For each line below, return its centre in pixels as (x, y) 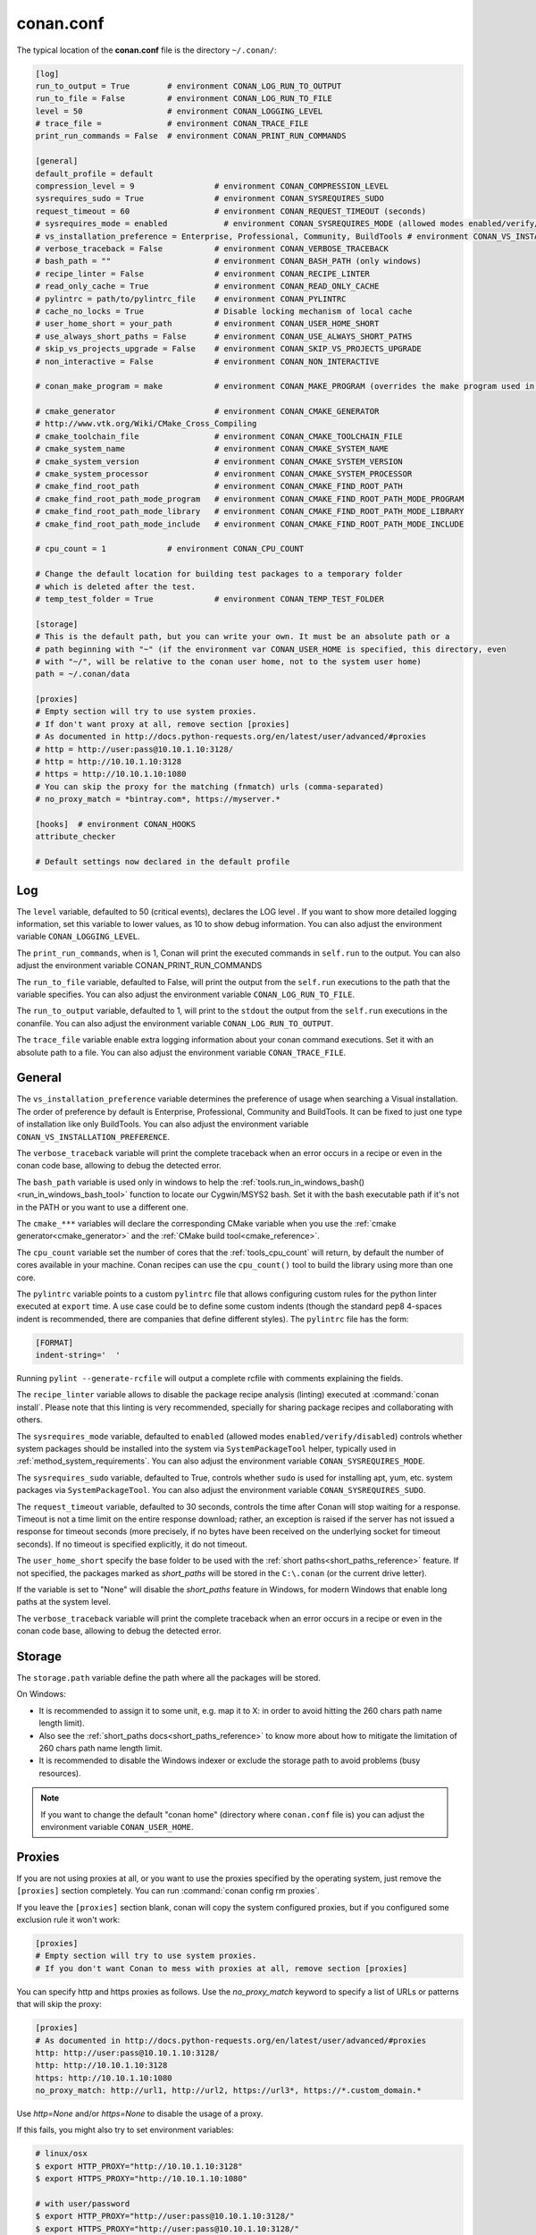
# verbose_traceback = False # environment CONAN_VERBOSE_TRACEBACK (212, 249)
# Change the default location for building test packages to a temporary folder (219, 574)
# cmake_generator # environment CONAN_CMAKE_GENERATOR (207, 412)
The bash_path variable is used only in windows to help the (127, 1182)
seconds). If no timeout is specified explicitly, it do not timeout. (132, 1544)
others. (30, 1420)
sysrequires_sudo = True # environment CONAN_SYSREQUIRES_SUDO (209, 198)
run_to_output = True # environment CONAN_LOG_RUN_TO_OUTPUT (188, 86)
